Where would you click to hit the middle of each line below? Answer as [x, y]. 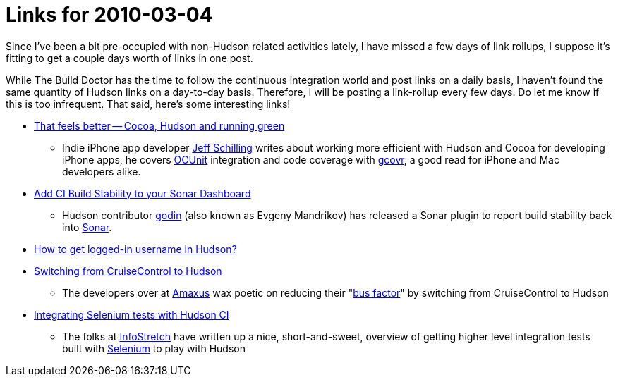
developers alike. [102, 171]
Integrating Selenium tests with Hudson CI [132, 314]
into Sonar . [87, 227]
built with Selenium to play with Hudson [154, 348]
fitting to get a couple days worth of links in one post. [129, 58]
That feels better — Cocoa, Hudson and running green [159, 125]
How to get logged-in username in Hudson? [135, 249]
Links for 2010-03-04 [109, 15]
